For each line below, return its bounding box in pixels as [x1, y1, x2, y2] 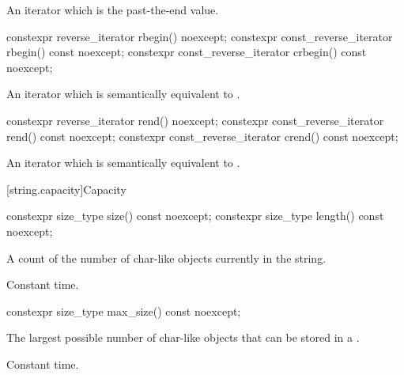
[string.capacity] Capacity [6, 180, 126, 197]
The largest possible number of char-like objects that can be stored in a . [6, 329, 360, 346]
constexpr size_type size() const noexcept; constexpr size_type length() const [6, 207, 384, 224]
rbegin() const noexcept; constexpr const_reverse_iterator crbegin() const [6, 44, 367, 60]
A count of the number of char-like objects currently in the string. [6, 249, 327, 266]
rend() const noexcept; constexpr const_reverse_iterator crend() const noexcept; [6, 127, 398, 144]
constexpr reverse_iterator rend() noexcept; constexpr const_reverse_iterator [6, 112, 384, 128]
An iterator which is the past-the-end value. [6, 2, 219, 17]
